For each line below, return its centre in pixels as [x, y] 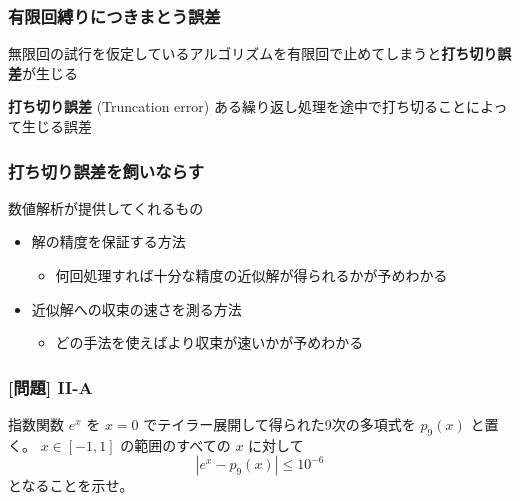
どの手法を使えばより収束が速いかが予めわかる [209, 342]
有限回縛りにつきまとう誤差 [114, 15]
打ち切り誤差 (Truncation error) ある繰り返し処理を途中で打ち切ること [237, 106]
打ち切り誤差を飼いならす [106, 170]
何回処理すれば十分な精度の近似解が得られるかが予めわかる [251, 275]
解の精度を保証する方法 [108, 241]
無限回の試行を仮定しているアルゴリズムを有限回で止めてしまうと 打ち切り [253, 53]
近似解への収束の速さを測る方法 [136, 308]
